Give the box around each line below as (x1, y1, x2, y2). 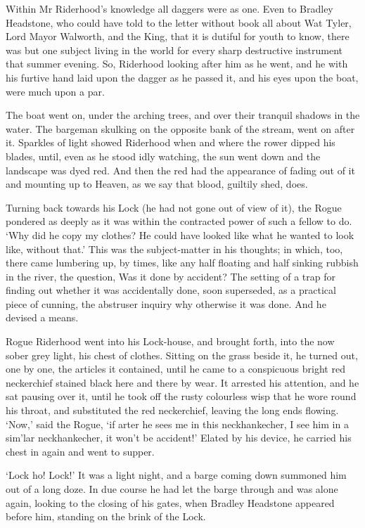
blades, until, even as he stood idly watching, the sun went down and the (6, 148, 321, 163)
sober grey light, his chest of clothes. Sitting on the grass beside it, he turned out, (6, 347, 358, 362)
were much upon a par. (6, 84, 105, 98)
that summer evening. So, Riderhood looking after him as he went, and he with (6, 56, 348, 71)
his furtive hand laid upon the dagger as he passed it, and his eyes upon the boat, (6, 70, 359, 84)
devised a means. (6, 310, 79, 325)
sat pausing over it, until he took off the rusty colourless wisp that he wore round (6, 389, 357, 404)
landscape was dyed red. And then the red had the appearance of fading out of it (6, 162, 355, 177)
